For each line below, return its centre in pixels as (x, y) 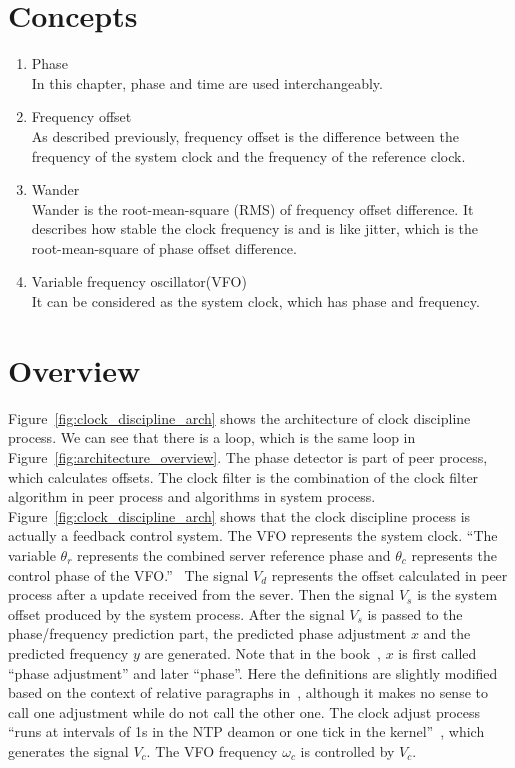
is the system (457, 594)
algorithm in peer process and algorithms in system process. (192, 496)
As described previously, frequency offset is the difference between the (245, 135)
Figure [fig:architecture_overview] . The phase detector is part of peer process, (248, 456)
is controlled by (347, 750)
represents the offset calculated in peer (389, 574)
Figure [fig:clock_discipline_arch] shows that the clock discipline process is (239, 515)
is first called (437, 652)
